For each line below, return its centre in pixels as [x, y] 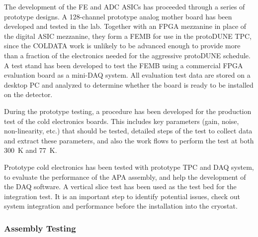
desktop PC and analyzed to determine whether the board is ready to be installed [129, 84]
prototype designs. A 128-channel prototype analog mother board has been [118, 16]
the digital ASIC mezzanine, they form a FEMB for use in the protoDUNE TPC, [128, 36]
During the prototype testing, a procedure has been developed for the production [128, 111]
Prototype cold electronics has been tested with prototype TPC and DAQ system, [129, 167]
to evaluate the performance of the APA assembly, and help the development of [125, 177]
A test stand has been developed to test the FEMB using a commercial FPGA [124, 65]
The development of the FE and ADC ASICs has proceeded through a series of [125, 6]
